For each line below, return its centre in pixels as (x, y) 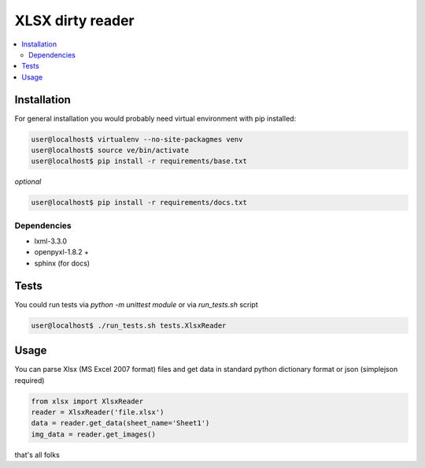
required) (30, 380)
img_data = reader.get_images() (94, 434)
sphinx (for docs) (62, 263)
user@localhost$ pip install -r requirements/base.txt (139, 161)
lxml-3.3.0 (50, 241)
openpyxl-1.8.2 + (62, 252)
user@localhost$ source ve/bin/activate (110, 150)
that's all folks (37, 455)
